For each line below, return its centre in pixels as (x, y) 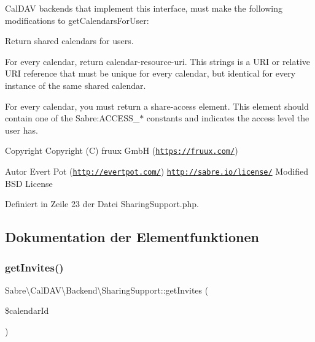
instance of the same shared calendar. (76, 85)
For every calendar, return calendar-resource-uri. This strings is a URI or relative (158, 61)
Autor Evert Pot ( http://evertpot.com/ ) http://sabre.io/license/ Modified (157, 171)
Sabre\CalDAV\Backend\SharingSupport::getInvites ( (107, 290)
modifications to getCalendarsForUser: (77, 20)
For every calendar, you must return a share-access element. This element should (157, 106)
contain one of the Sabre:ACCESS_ (72, 118)
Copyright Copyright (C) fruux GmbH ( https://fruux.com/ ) (122, 150)
